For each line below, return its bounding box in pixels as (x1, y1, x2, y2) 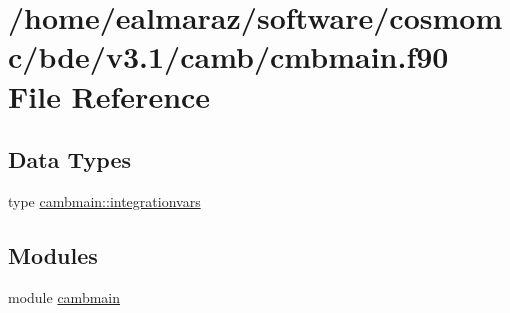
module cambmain (8, 286, 121, 307)
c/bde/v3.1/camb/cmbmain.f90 (8, 36, 449, 77)
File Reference (8, 75, 211, 116)
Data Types (8, 144, 131, 175)
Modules (8, 239, 98, 270)
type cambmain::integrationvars (8, 190, 201, 211)
